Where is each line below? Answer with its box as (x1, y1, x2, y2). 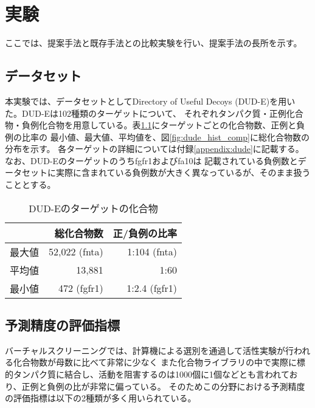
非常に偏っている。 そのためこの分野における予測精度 (89, 379, 305, 392)
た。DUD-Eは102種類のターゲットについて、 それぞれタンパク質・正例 (5, 106, 286, 119)
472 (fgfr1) (58, 281, 103, 296)
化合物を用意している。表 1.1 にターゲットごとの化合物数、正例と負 (38, 119, 305, 131)
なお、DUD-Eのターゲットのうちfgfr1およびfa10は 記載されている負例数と (5, 154, 298, 167)
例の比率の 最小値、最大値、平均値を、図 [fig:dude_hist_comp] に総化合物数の (5, 130, 310, 143)
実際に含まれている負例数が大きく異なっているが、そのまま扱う (55, 166, 311, 179)
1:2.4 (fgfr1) (126, 281, 178, 296)
